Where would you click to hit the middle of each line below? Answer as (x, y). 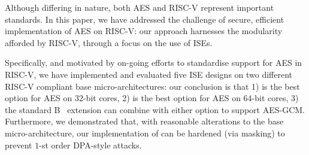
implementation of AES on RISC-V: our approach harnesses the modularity (144, 31)
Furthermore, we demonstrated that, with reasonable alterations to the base (144, 121)
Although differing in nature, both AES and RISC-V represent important (140, 7)
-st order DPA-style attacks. (90, 145)
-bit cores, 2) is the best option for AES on (162, 98)
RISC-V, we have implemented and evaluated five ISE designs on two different (149, 74)
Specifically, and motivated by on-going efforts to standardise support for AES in (154, 63)
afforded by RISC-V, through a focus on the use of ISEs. (109, 42)
